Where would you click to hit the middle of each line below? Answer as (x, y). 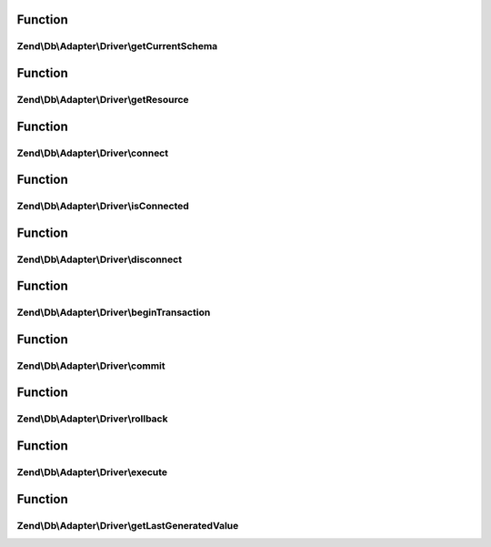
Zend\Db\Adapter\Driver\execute (92, 472)
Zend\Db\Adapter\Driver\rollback (92, 419)
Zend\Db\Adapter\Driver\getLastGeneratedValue (128, 525)
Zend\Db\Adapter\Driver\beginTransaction (114, 312)
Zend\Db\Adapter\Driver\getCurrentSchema (117, 46)
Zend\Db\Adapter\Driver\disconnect (99, 259)
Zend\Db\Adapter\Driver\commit (91, 366)
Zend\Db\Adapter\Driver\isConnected (103, 207)
